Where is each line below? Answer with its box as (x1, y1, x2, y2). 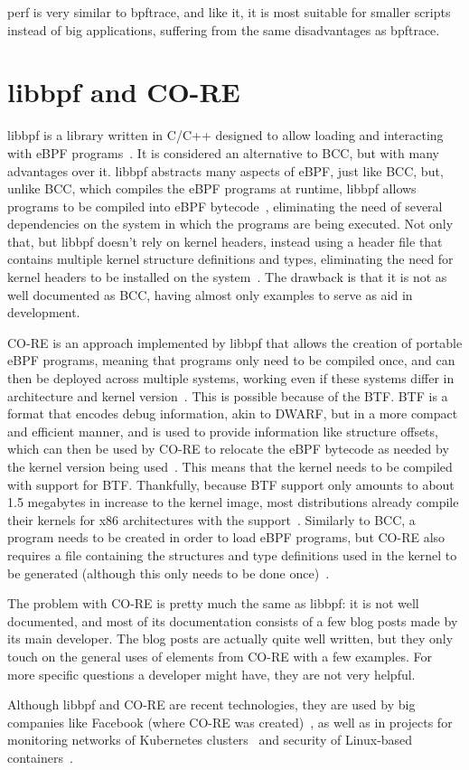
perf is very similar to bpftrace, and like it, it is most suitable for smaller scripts (7, 3, 451, 21)
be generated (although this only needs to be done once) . (7, 563, 330, 582)
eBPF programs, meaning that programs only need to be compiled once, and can (7, 351, 455, 370)
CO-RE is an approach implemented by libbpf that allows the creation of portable (7, 333, 463, 352)
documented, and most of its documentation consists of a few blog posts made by (7, 611, 458, 630)
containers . (7, 747, 73, 766)
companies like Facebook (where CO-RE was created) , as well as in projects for (7, 712, 453, 731)
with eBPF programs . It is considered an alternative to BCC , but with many (7, 143, 439, 162)
